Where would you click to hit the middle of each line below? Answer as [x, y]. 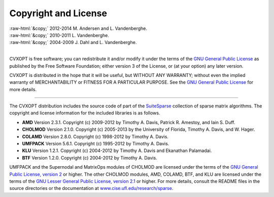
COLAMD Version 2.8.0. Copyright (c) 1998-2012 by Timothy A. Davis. [95, 136]
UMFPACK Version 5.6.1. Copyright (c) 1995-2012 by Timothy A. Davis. [96, 144]
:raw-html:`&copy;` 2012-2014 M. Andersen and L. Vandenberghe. [78, 28]
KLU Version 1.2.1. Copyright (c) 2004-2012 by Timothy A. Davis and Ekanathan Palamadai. [117, 151]
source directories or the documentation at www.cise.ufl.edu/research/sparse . [91, 188]
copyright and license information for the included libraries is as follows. [85, 113]
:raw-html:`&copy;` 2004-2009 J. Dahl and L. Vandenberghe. [73, 43]
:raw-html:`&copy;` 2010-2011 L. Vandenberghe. [59, 35]
